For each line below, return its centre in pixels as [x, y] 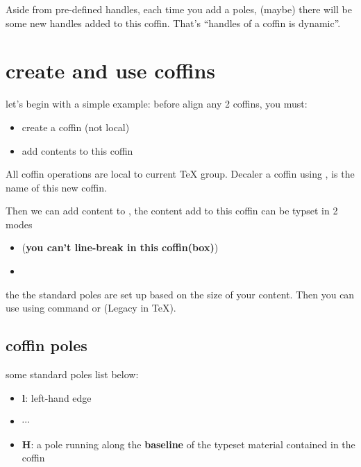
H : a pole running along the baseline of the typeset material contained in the [188, 444]
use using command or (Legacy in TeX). [91, 308]
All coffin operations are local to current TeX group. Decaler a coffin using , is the [180, 174]
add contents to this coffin [77, 150]
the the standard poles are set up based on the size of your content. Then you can [180, 294]
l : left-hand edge [57, 397]
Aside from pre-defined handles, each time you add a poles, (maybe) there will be [179, 9]
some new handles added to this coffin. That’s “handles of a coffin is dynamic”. [173, 23]
